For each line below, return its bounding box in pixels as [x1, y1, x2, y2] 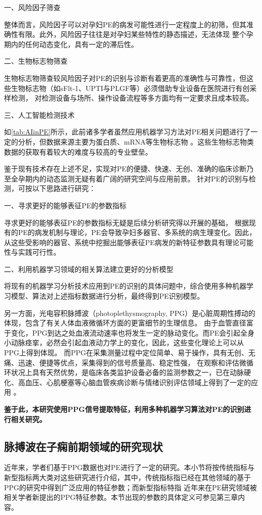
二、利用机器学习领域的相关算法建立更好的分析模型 [4, 263, 173, 274]
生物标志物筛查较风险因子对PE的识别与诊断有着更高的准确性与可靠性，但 [4, 72, 247, 83]
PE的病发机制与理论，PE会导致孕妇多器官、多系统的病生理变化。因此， [18, 227, 256, 238]
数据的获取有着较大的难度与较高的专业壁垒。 [4, 146, 152, 157]
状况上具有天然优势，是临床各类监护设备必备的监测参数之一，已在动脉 [11, 367, 244, 378]
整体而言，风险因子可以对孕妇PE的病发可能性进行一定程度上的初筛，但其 [4, 19, 247, 29]
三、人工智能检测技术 [4, 109, 75, 120]
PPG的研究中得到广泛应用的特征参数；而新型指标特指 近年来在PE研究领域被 [4, 482, 257, 492]
